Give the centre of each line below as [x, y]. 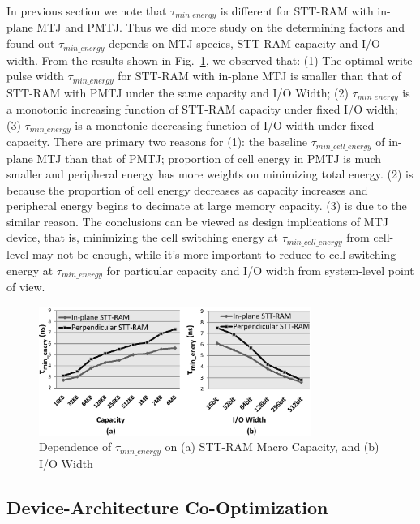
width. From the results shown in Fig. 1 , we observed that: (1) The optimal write [210, 60]
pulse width [35, 76]
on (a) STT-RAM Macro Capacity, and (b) [272, 447]
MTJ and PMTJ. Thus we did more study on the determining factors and [221, 27]
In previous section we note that [87, 11]
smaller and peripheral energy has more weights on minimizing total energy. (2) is [210, 174]
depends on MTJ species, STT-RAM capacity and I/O [244, 43]
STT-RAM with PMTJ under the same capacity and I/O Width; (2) [178, 92]
